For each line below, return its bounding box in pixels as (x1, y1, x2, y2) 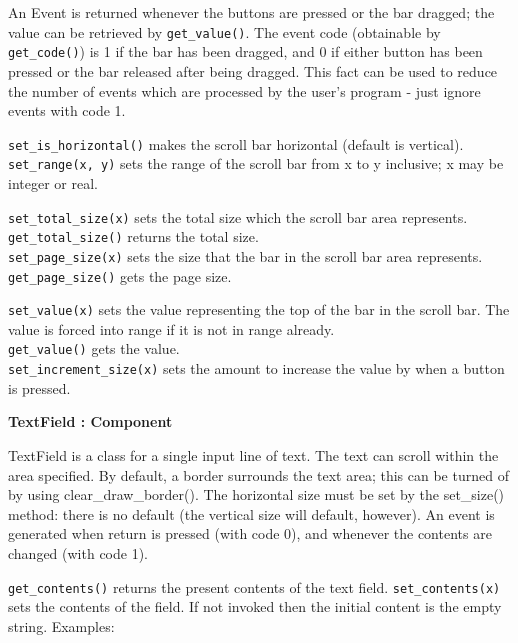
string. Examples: (8, 615, 115, 636)
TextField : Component (8, 411, 173, 432)
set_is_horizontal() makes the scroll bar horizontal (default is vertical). (8, 133, 464, 154)
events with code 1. (8, 100, 126, 121)
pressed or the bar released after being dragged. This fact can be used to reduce (8, 60, 498, 81)
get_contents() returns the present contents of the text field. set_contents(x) (8, 576, 501, 597)
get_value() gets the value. (8, 338, 180, 359)
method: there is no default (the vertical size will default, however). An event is (8, 503, 495, 524)
